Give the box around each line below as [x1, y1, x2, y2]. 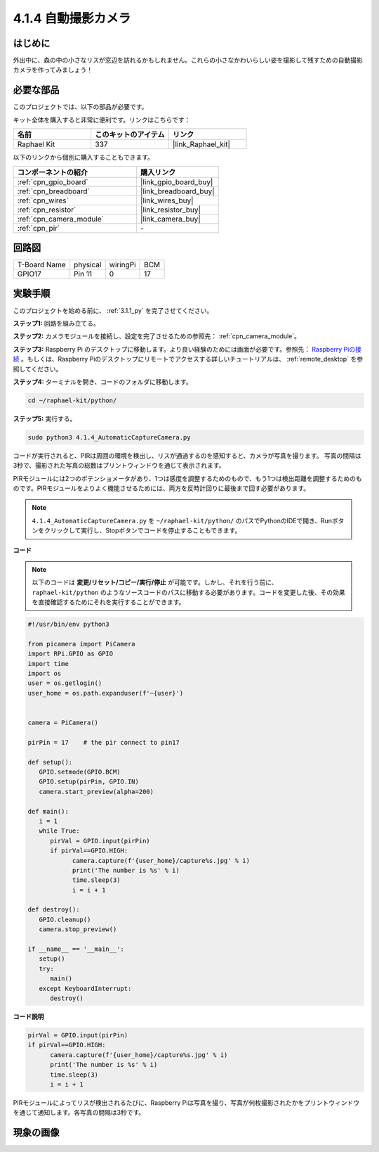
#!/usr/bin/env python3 [27, 620, 110, 629]
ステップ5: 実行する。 [13, 414, 77, 423]
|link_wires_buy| [140, 196, 194, 205]
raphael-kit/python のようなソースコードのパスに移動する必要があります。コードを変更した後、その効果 [32, 588, 345, 596]
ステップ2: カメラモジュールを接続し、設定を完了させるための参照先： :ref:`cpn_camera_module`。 [13, 332, 301, 340]
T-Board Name [17, 260, 66, 270]
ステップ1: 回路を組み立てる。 [13, 319, 100, 327]
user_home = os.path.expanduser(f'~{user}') [27, 689, 184, 697]
